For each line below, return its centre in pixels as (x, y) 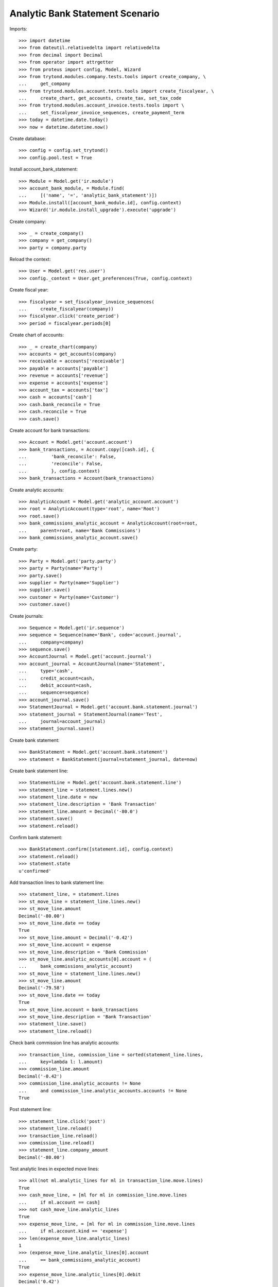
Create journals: (27, 616)
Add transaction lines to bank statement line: (57, 882)
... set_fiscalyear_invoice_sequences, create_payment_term (102, 112)
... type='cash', (46, 671)
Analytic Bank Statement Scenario (84, 13)
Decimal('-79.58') (42, 988)
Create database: (28, 138)
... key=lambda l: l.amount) (61, 1062)
